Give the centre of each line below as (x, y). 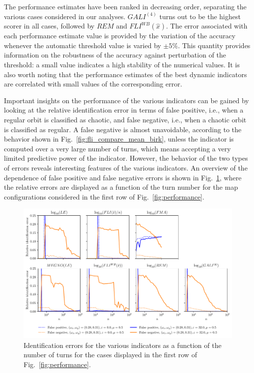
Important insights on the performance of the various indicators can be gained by (127, 100)
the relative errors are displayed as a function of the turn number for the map (121, 187)
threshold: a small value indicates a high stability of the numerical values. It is (122, 64)
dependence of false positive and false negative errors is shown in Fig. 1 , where (123, 177)
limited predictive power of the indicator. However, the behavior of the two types (126, 158)
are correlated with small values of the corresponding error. (93, 84)
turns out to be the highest (200, 16)
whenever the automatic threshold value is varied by (83, 45)
